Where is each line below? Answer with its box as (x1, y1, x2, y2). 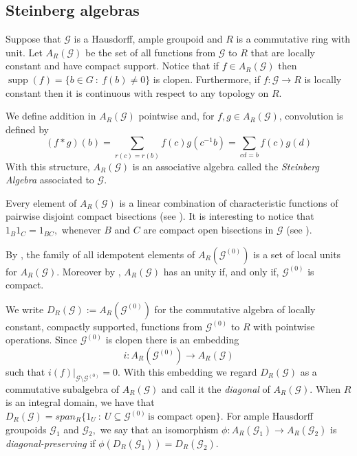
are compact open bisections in (143, 223, 274, 237)
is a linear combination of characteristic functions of (119, 195, 338, 209)
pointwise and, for (138, 109, 215, 123)
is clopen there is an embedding (105, 332, 239, 347)
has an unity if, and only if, (163, 264, 279, 278)
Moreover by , (62, 264, 121, 278)
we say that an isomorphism (100, 422, 219, 436)
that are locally (250, 45, 315, 59)
